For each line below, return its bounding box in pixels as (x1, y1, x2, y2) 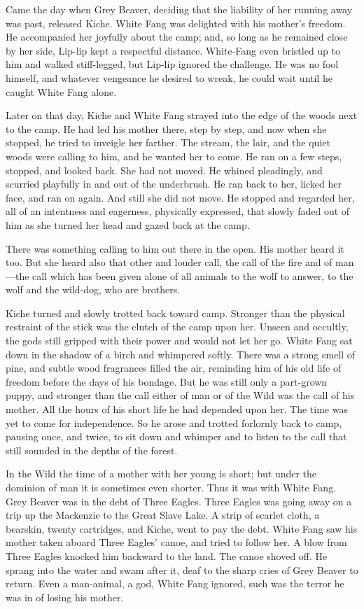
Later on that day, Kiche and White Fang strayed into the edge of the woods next (6, 108, 358, 122)
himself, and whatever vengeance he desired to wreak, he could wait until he (6, 70, 332, 85)
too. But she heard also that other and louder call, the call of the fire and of (6, 255, 332, 269)
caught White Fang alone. (6, 84, 117, 99)
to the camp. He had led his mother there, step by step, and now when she (6, 121, 327, 136)
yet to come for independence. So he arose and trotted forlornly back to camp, (6, 415, 342, 430)
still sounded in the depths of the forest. (6, 442, 178, 457)
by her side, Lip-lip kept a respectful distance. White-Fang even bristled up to (6, 43, 341, 57)
